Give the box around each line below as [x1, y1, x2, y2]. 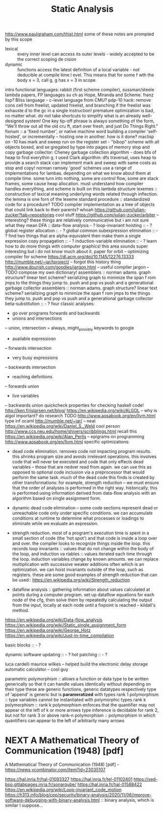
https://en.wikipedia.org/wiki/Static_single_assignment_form [5, 622, 126, 628]
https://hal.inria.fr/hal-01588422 [77, 781, 142, 787]
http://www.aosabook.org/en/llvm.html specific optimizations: [5, 439, 130, 445]
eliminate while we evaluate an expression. [12, 520, 99, 526]
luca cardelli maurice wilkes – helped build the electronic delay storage [5, 661, 148, 667]
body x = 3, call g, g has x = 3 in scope [17, 77, 96, 83]
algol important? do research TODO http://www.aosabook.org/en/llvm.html [5, 413, 156, 419]
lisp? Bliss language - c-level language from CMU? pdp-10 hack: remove [5, 97, 151, 103]
